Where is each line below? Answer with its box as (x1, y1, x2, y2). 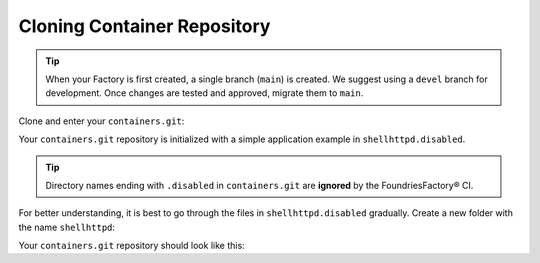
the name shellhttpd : (18, 221, 115, 233)
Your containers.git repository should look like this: (18, 240, 245, 252)
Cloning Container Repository (18, 15, 271, 37)
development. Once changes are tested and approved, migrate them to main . (45, 87, 364, 99)
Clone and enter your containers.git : (18, 115, 185, 127)
